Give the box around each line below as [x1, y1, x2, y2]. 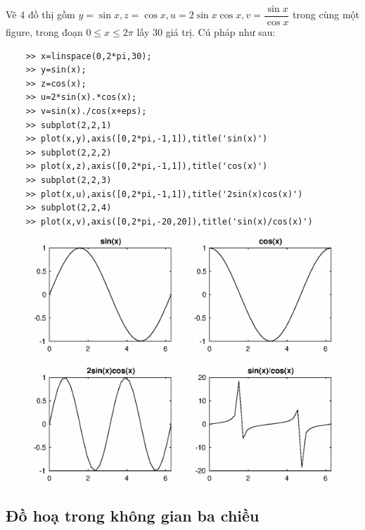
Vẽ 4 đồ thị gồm [6, 7, 75, 22]
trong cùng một [293, 7, 360, 22]
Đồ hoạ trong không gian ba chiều [6, 505, 260, 526]
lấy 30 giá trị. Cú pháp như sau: [136, 25, 276, 39]
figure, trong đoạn [6, 25, 83, 39]
